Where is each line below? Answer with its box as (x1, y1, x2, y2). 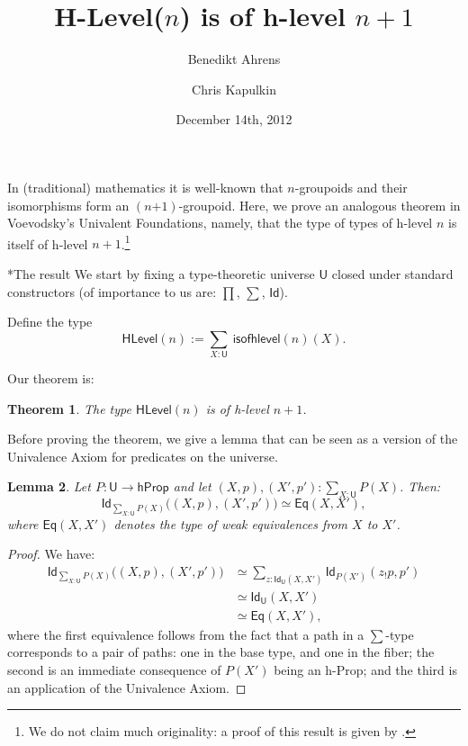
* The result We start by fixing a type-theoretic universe (7, 264, 315, 283)
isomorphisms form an (7, 195, 130, 214)
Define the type (7, 312, 93, 331)
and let (173, 477, 211, 496)
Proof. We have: (7, 544, 95, 563)
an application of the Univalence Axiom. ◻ (7, 678, 247, 697)
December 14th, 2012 (175, 110, 292, 129)
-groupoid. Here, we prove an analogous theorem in (178, 195, 461, 214)
